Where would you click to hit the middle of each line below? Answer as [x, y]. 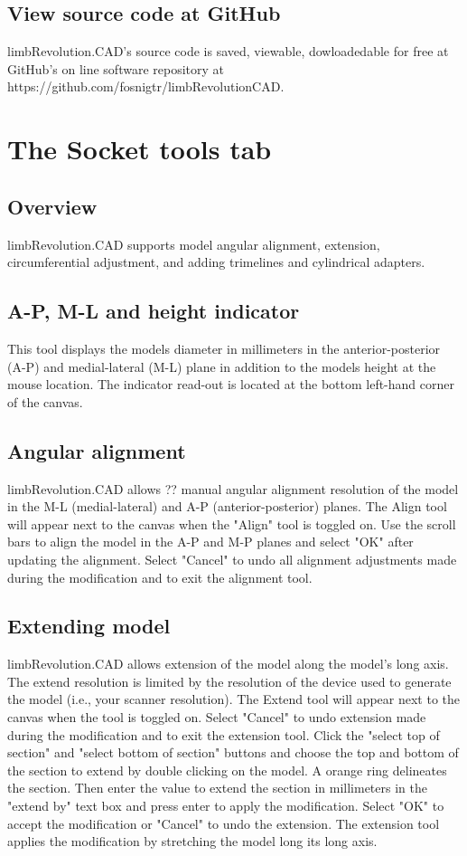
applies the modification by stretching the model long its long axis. [192, 841]
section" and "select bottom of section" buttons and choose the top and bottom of [233, 752]
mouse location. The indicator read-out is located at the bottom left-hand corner [231, 384]
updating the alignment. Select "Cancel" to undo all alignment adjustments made [232, 559]
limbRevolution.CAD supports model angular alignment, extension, [194, 244]
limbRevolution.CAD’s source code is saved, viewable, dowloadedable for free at [228, 51]
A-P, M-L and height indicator [154, 311]
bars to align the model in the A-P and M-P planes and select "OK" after [210, 542]
